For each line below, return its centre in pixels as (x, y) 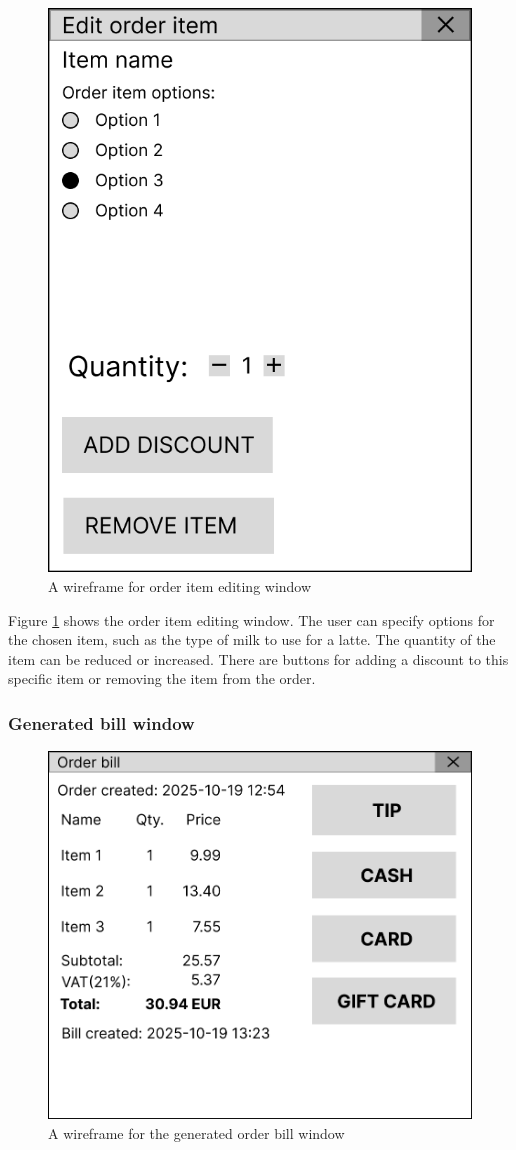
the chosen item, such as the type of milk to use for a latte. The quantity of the (252, 639)
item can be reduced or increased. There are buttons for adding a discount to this (258, 658)
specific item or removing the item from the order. (162, 678)
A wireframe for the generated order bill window (196, 1132)
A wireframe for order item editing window (180, 585)
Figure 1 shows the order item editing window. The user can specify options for (251, 619)
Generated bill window (101, 722)
